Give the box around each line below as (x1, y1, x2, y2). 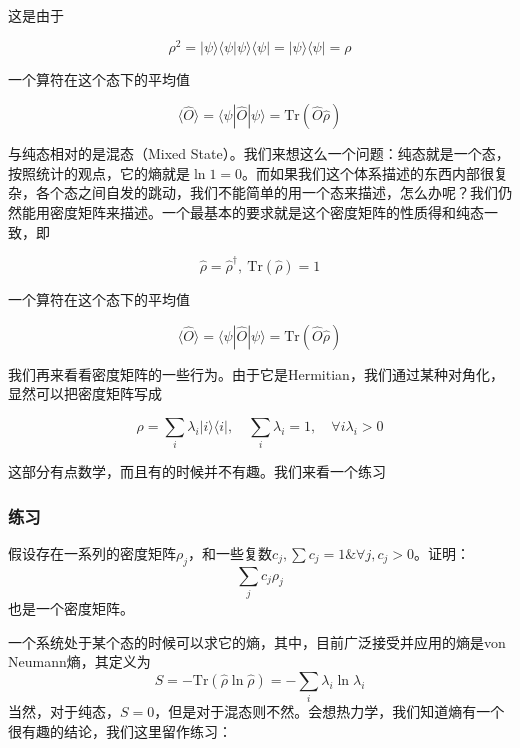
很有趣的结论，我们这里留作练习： (8, 720, 232, 741)
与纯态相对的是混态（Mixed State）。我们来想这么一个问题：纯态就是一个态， (8, 143, 510, 164)
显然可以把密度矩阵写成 (8, 383, 162, 404)
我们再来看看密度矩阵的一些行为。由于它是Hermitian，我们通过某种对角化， (8, 363, 504, 384)
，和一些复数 (188, 542, 273, 563)
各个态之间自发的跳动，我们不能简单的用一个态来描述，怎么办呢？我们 (35, 182, 498, 203)
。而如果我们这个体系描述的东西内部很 (242, 162, 495, 183)
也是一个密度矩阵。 (8, 598, 134, 618)
